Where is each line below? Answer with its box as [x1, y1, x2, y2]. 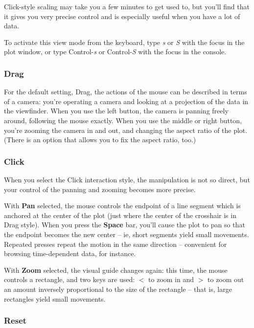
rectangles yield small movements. [4, 293, 106, 304]
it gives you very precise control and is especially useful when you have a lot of [4, 11, 240, 21]
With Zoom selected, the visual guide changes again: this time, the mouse [4, 264, 228, 275]
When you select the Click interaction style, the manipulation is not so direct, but [4, 174, 250, 184]
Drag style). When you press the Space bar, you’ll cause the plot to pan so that [4, 219, 245, 230]
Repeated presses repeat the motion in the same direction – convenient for [4, 239, 227, 249]
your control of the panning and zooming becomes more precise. [4, 184, 196, 194]
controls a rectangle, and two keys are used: [4, 274, 135, 284]
